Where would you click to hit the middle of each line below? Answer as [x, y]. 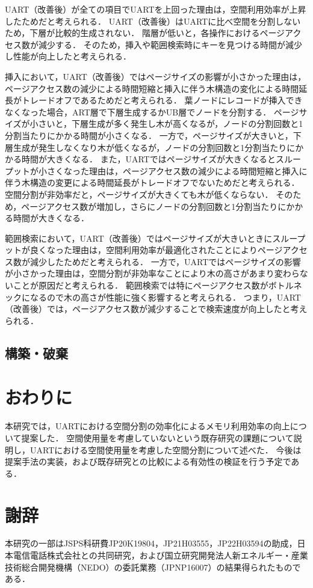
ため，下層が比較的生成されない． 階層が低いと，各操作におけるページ [145, 33]
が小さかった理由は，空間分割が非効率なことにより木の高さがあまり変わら [152, 273]
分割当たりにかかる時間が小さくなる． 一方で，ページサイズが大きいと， [149, 135]
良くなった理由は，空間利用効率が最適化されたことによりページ [156, 250]
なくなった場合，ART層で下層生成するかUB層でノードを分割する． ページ [152, 112]
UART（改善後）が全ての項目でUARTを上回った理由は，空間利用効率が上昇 [156, 9]
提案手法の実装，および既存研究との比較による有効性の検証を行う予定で [148, 461]
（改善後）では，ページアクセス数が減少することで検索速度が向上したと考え [156, 309]
